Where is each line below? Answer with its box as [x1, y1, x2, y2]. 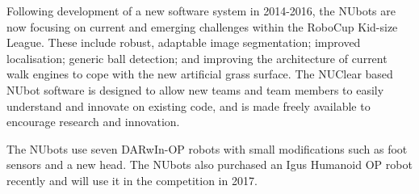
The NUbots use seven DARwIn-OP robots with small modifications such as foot [6, 140, 408, 157]
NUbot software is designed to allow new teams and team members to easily [6, 81, 384, 98]
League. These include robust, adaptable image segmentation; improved [6, 34, 361, 51]
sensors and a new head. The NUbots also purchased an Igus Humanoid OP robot [6, 156, 413, 173]
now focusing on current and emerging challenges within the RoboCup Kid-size [6, 18, 398, 35]
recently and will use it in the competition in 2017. [6, 171, 258, 188]
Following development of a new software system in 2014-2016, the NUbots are [6, 2, 396, 19]
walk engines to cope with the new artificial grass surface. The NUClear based [6, 65, 393, 82]
